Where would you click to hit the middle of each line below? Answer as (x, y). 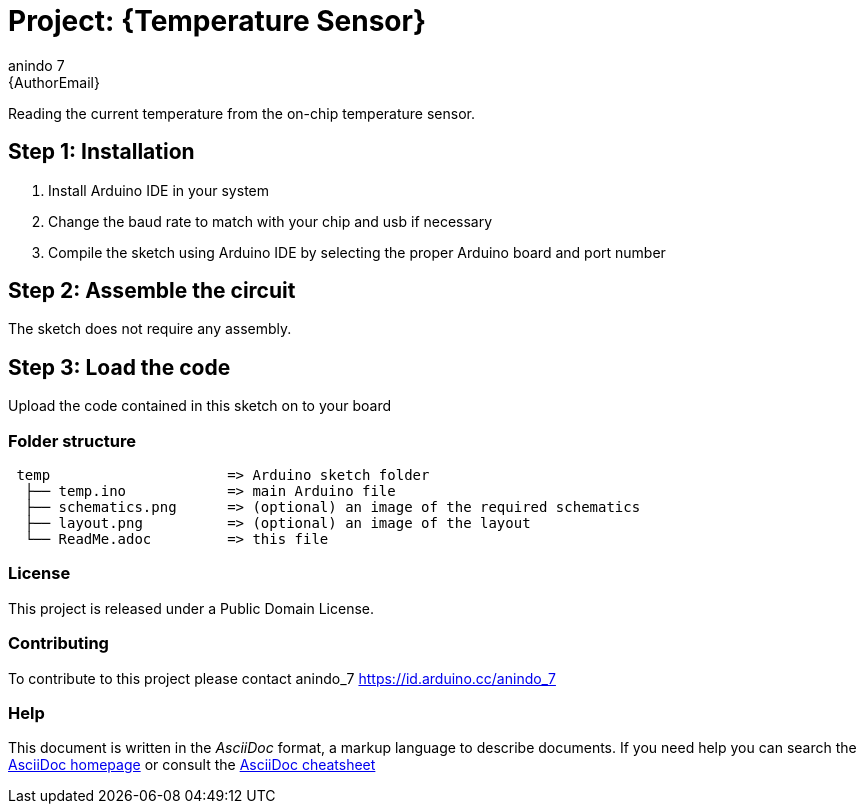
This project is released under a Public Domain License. (191, 608)
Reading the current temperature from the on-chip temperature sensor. (241, 113)
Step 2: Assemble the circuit (152, 291)
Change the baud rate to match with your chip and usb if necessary (270, 221)
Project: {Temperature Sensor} (217, 21)
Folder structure (72, 440)
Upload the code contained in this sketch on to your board (199, 406)
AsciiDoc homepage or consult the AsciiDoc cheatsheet (192, 765)
